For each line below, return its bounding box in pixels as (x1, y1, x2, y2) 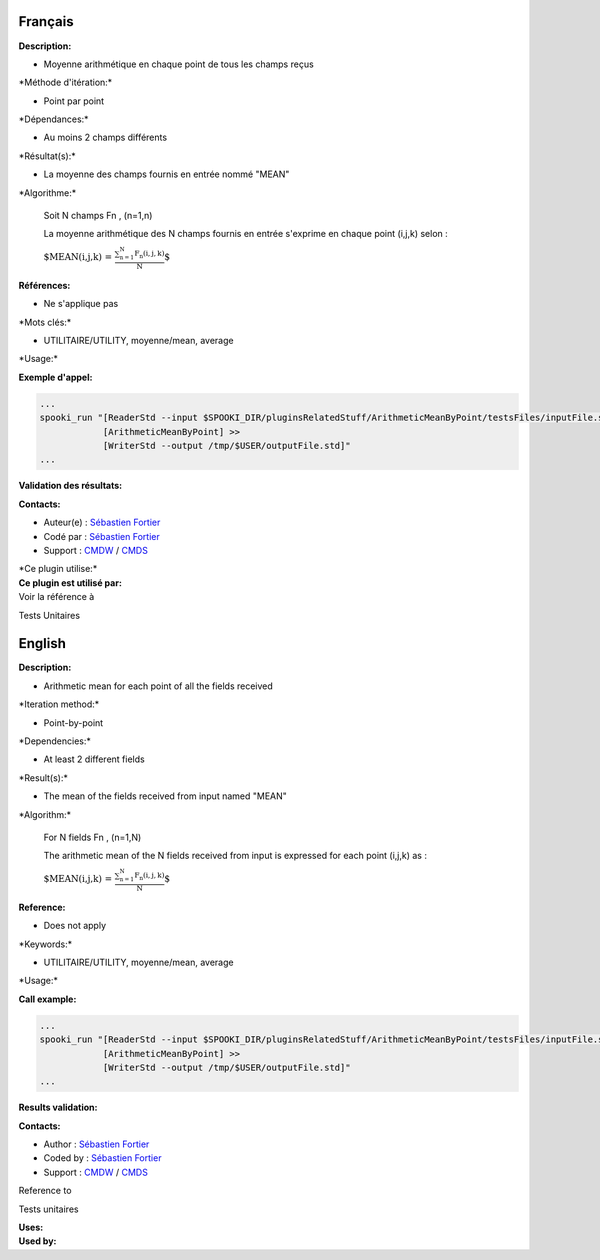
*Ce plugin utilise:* (18, 563, 98, 575)
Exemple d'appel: (18, 371, 93, 383)
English (18, 635, 67, 652)
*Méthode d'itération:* (18, 76, 113, 89)
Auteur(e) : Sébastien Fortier (43, 516, 161, 529)
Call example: (18, 993, 77, 1005)
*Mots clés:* (18, 316, 72, 328)
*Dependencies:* (18, 735, 92, 747)
